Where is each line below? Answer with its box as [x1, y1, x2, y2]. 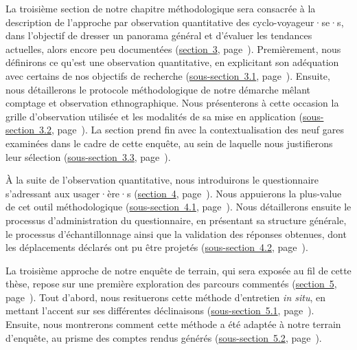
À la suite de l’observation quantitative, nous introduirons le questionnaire [5, 173, 319, 187]
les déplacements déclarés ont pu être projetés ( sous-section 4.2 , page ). [5, 240, 308, 254]
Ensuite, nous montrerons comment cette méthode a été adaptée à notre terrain [5, 317, 341, 331]
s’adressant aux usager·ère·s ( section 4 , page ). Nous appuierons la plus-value [5, 186, 342, 200]
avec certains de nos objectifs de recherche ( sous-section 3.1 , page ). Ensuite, [5, 68, 330, 83]
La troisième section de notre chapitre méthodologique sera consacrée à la [5, 1, 316, 15]
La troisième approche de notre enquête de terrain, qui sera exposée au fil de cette [5, 263, 352, 277]
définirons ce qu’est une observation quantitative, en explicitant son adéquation [5, 55, 339, 69]
